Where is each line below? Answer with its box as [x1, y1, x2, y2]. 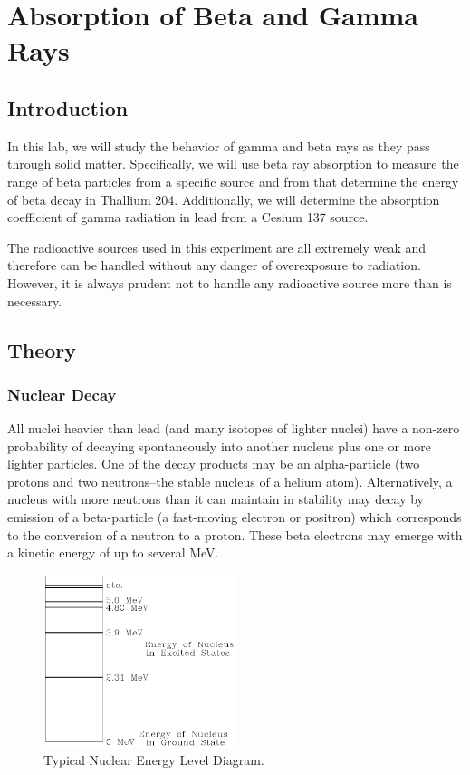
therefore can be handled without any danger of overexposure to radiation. [7, 256, 421, 275]
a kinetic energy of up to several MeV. [7, 543, 219, 562]
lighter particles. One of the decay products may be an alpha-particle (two [7, 454, 420, 473]
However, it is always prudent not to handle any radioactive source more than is [7, 273, 452, 292]
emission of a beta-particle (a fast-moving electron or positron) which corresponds [7, 508, 462, 527]
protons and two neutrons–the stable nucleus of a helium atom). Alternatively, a [7, 471, 453, 490]
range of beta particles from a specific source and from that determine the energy [7, 171, 459, 190]
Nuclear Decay [7, 383, 117, 405]
